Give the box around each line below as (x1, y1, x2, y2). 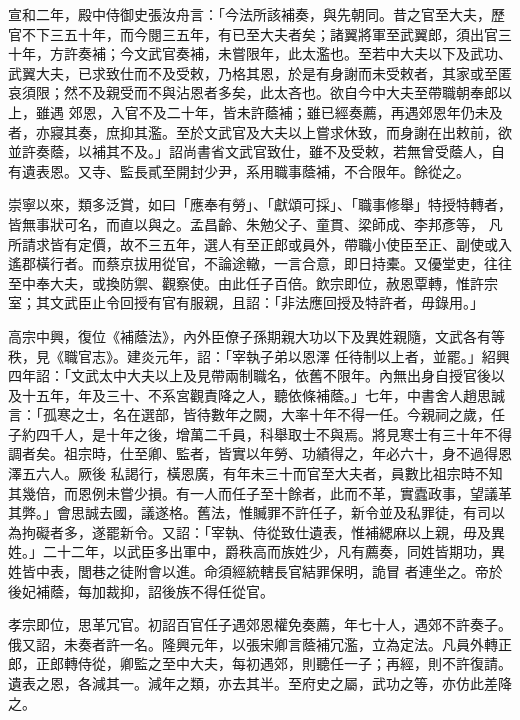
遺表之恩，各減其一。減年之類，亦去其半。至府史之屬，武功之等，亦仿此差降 (8, 673, 512, 693)
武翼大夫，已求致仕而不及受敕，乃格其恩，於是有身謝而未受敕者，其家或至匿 (8, 62, 512, 83)
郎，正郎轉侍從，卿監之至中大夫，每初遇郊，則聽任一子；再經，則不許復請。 (8, 653, 512, 674)
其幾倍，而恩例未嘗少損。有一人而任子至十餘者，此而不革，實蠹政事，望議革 (8, 482, 512, 503)
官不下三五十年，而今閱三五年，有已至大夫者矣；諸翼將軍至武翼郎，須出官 (8, 23, 498, 44)
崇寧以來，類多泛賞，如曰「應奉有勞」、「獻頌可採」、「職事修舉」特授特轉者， (8, 194, 512, 215)
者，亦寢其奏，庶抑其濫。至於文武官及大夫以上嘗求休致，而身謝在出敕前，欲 (8, 121, 512, 142)
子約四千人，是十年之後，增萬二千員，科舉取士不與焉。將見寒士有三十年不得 (8, 423, 512, 444)
